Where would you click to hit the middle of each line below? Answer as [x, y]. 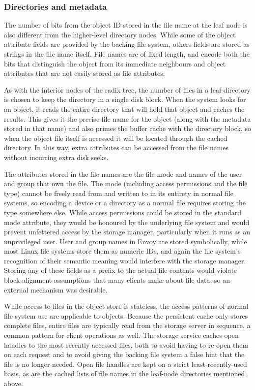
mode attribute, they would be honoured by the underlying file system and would [127, 222]
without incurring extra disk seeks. [56, 157]
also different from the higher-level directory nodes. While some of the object [120, 34]
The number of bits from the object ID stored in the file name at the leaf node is [126, 25]
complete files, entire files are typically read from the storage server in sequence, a [127, 325]
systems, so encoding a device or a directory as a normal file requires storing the [125, 203]
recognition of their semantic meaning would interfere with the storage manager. [125, 260]
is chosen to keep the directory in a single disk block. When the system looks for [125, 99]
